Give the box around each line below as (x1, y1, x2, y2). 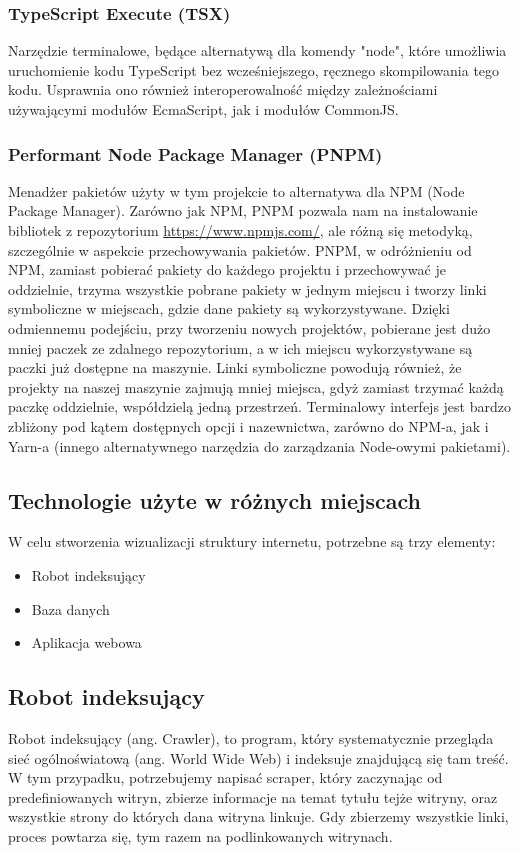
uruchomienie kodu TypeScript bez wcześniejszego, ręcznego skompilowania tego (8, 59, 500, 80)
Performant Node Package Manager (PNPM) (8, 141, 383, 166)
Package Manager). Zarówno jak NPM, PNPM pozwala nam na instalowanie (8, 200, 478, 221)
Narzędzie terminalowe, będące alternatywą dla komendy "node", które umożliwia (8, 40, 507, 61)
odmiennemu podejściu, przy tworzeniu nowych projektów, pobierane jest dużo (8, 317, 491, 338)
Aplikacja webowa (31, 632, 142, 653)
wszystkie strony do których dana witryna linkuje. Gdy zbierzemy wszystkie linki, (8, 806, 509, 827)
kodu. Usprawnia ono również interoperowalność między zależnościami (8, 79, 438, 100)
